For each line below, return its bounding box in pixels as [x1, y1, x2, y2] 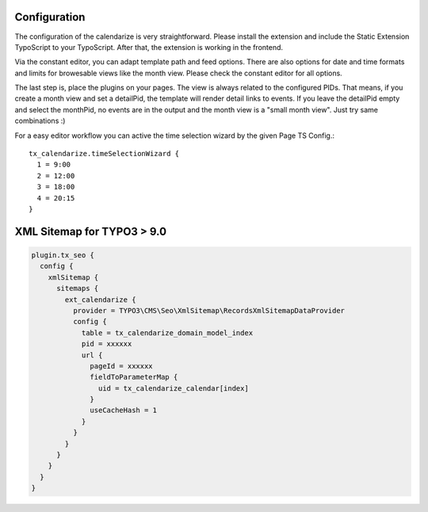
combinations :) [14, 116, 66, 126]
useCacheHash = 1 [90, 406, 158, 415]
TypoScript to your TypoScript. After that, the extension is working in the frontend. [14, 42, 284, 52]
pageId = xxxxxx [90, 361, 154, 370]
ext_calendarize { [64, 295, 136, 304]
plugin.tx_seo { [31, 250, 95, 259]
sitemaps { [56, 284, 99, 293]
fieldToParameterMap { [90, 373, 178, 382]
